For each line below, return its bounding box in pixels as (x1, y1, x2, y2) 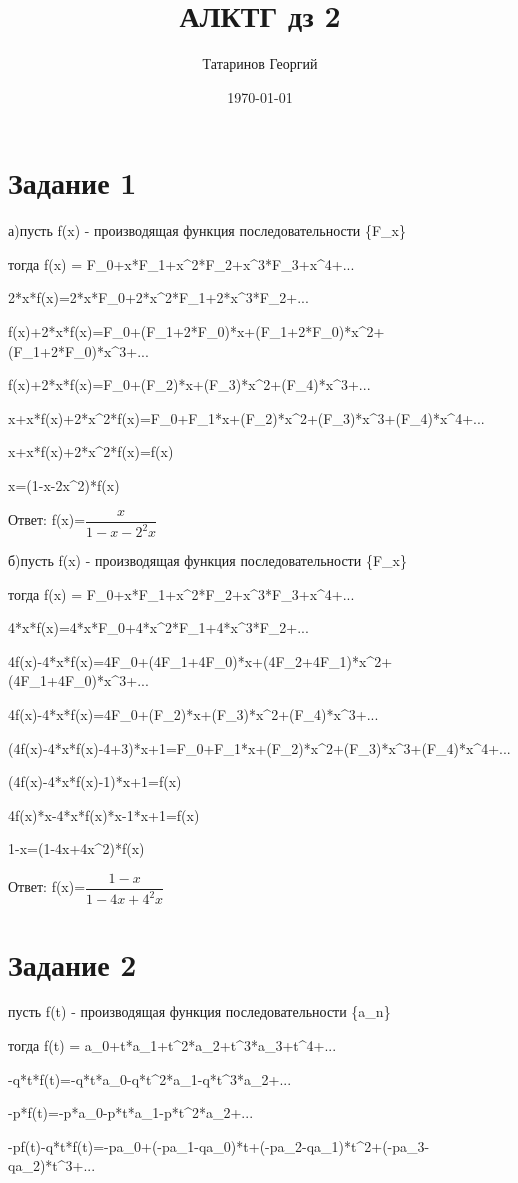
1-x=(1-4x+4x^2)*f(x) (8, 838, 145, 859)
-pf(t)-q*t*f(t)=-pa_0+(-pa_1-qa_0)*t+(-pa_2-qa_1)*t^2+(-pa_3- (8, 1135, 430, 1156)
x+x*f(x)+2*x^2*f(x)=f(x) (8, 441, 174, 462)
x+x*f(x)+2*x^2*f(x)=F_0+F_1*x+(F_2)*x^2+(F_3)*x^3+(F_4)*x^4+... (8, 407, 485, 428)
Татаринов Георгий (202, 53, 318, 74)
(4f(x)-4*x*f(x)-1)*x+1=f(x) (8, 771, 182, 792)
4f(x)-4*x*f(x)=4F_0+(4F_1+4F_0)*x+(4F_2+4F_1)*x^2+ (8, 650, 393, 671)
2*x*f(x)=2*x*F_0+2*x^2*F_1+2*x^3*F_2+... (8, 287, 309, 308)
